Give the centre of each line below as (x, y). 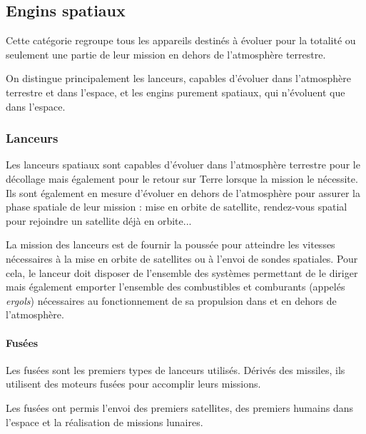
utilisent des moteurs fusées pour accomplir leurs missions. (133, 384)
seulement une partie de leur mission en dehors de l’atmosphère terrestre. (166, 54)
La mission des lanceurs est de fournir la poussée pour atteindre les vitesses (171, 244)
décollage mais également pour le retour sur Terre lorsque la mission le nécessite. (182, 178)
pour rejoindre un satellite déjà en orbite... (99, 220)
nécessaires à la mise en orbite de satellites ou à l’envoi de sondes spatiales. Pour (182, 258)
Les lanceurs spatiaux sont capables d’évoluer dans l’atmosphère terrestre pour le (183, 165)
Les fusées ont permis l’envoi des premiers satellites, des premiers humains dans (179, 407)
